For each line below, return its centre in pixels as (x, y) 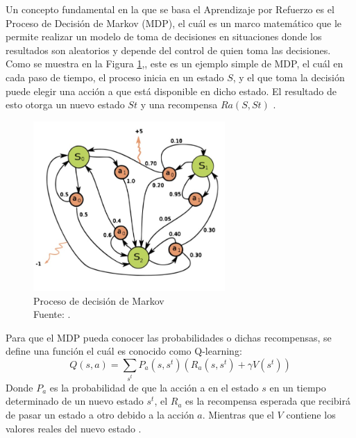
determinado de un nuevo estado (75, 401)
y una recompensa (179, 104)
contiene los (311, 415)
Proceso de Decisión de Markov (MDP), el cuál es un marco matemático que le (174, 23)
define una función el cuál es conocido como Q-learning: (124, 351)
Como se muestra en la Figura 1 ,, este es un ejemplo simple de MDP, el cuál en (175, 64)
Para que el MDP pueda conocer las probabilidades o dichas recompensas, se (169, 337)
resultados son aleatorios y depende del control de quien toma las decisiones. (168, 50)
